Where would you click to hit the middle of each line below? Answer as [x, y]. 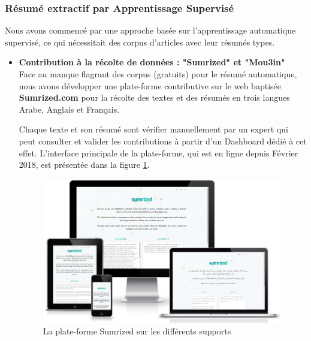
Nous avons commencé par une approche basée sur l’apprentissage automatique [150, 30]
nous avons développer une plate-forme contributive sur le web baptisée [150, 85]
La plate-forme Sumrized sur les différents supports [137, 331]
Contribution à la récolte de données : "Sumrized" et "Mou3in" [152, 62]
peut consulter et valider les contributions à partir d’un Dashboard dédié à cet [163, 141]
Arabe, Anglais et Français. [69, 109]
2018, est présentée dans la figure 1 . [84, 165]
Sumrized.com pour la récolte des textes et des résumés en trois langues [154, 97]
